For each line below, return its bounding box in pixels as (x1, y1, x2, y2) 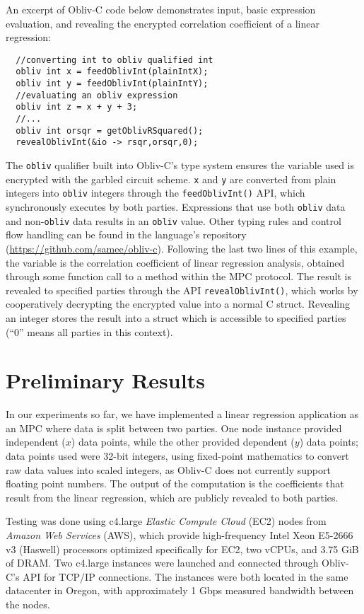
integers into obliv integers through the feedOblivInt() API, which (6, 185, 305, 200)
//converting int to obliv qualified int (16, 54, 213, 65)
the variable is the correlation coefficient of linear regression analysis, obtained (6, 255, 345, 270)
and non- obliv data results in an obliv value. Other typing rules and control (6, 213, 341, 228)
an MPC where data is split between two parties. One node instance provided (6, 420, 342, 435)
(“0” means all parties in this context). (6, 324, 173, 339)
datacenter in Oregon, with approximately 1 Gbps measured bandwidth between (6, 583, 354, 598)
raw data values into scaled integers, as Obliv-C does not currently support (6, 462, 331, 477)
